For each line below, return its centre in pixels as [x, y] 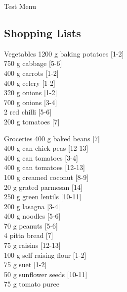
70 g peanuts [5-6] [31, 225]
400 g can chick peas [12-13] [46, 148]
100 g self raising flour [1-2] [45, 255]
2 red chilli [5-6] [28, 112]
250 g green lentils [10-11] [43, 197]
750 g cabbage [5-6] [33, 63]
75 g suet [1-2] [25, 264]
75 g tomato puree [32, 284]
